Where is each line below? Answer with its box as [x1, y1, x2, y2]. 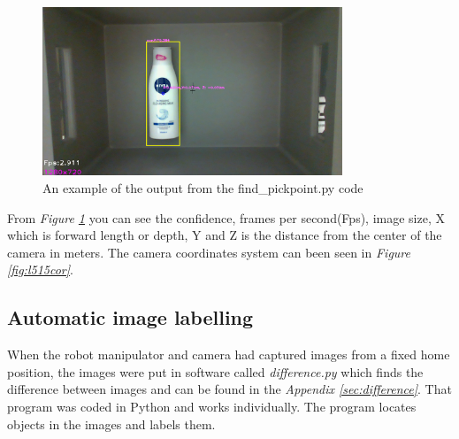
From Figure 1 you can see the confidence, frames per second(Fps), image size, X [7, 208, 445, 227]
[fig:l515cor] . [7, 260, 73, 279]
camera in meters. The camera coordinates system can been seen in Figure [7, 243, 410, 261]
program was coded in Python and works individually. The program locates [7, 397, 417, 415]
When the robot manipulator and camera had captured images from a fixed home [7, 345, 450, 364]
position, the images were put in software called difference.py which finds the [7, 362, 424, 381]
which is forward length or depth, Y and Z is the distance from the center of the [7, 226, 442, 244]
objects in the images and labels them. [7, 414, 216, 433]
